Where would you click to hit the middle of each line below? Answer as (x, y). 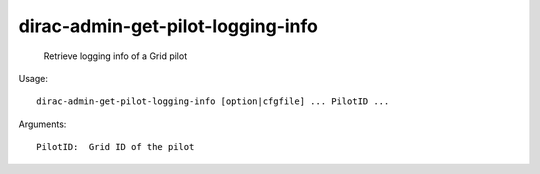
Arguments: (42, 124)
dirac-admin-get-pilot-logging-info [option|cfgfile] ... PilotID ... (213, 101)
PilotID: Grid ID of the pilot (115, 147)
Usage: (33, 78)
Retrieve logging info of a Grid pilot (115, 56)
